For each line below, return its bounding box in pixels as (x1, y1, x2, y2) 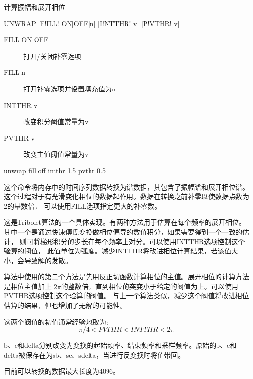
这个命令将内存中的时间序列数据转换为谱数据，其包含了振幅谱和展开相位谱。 (4, 181, 249, 192)
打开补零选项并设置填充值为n (23, 83, 116, 93)
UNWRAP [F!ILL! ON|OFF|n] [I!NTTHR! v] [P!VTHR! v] (4, 18, 180, 28)
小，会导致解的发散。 (4, 255, 72, 265)
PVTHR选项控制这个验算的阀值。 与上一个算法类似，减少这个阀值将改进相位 (4, 290, 249, 301)
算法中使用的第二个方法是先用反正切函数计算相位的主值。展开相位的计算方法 (4, 271, 249, 282)
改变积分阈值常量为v (23, 116, 89, 126)
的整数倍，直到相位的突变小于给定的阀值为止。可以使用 (61, 281, 238, 291)
